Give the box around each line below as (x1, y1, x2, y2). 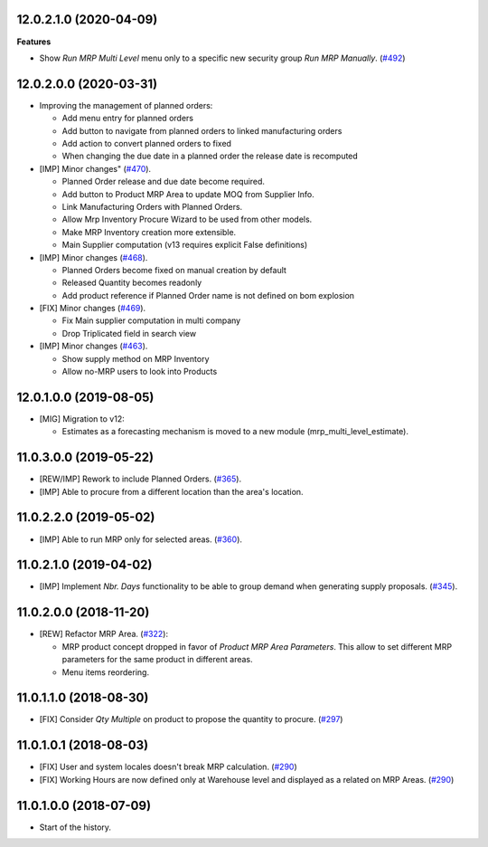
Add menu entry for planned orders (61, 113, 194, 124)
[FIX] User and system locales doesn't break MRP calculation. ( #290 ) (39, 761, 297, 773)
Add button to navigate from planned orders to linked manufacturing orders (61, 125, 343, 136)
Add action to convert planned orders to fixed (61, 138, 232, 148)
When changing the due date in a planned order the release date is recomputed (61, 150, 359, 162)
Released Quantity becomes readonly (61, 277, 202, 289)
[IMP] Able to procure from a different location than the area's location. (39, 486, 304, 497)
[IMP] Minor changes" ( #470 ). (39, 163, 152, 174)
